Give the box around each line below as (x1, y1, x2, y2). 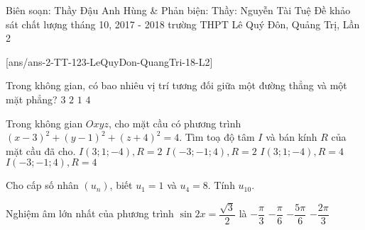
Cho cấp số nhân (6, 178, 79, 192)
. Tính (207, 178, 235, 192)
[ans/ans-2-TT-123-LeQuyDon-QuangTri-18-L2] (6, 54, 213, 69)
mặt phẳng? (6, 91, 58, 106)
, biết (109, 178, 133, 192)
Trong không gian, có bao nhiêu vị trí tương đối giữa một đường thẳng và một (6, 78, 347, 93)
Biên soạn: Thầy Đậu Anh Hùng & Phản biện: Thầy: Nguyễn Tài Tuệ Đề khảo (6, 3, 351, 17)
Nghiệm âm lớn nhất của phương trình (6, 206, 174, 221)
